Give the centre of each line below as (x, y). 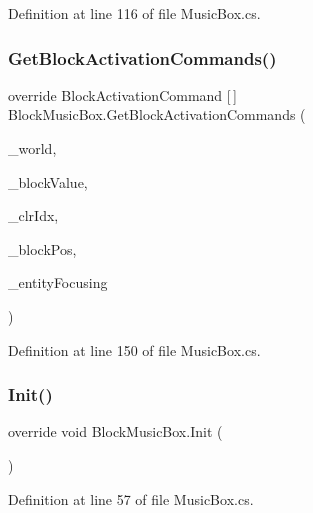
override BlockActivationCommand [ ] (122, 94)
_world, (32, 148)
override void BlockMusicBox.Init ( (115, 431)
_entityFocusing (58, 282)
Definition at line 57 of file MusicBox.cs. (131, 498)
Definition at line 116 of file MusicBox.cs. (134, 13)
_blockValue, (48, 181)
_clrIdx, (33, 215)
